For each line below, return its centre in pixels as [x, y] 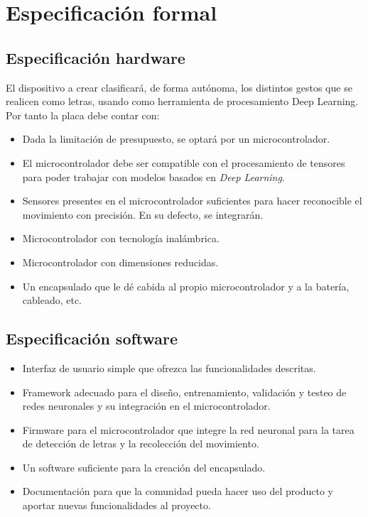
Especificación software [92, 338]
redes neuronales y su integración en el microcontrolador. [146, 406]
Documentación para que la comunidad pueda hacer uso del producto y [178, 491]
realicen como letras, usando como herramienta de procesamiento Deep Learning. [182, 101]
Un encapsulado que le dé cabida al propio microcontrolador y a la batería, [186, 286]
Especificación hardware [96, 57]
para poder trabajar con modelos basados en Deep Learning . [153, 176]
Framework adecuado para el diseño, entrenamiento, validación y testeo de [184, 392]
